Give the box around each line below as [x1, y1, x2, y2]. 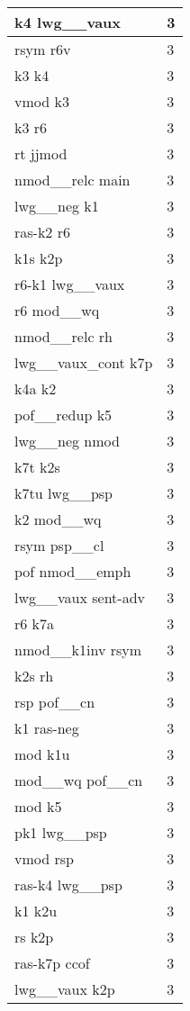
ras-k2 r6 [14, 221, 70, 242]
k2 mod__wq [14, 509, 102, 529]
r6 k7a [14, 613, 55, 634]
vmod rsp [14, 848, 74, 869]
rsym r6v [14, 39, 71, 59]
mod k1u [14, 744, 70, 764]
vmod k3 [14, 91, 69, 112]
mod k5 [14, 796, 62, 817]
